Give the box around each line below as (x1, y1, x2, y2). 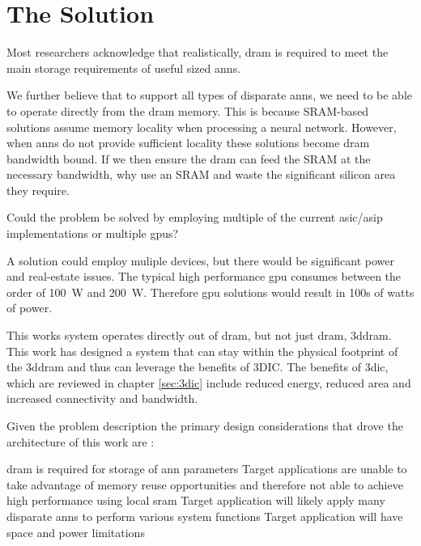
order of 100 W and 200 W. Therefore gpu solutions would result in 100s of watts (6, 283, 415, 300)
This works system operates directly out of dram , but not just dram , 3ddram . (6, 327, 392, 344)
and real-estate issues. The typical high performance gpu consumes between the (6, 268, 402, 285)
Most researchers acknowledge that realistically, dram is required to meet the (6, 44, 389, 61)
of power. (6, 299, 53, 316)
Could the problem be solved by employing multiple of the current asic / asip (6, 209, 383, 226)
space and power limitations (6, 523, 145, 540)
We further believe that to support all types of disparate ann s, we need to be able (6, 87, 412, 104)
